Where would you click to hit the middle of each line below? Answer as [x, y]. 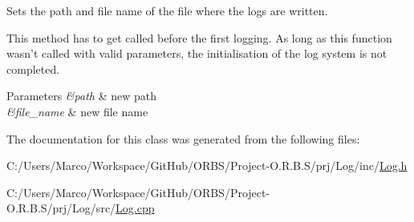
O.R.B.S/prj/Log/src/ [61, 208]
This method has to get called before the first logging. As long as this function [199, 37]
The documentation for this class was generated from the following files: [183, 138]
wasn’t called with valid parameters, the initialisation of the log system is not [197, 53]
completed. [33, 69]
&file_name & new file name [77, 111]
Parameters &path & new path [81, 96]
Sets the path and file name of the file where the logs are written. [167, 10]
